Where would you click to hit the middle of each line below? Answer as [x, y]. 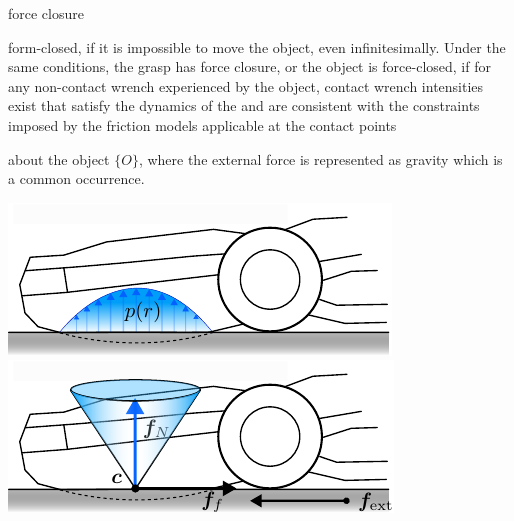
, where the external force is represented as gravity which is [320, 158]
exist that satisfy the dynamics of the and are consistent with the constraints [244, 105]
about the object [59, 158]
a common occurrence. [76, 178]
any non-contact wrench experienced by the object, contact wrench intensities [246, 85]
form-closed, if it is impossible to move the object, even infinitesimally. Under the [257, 46]
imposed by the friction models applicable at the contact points [202, 124]
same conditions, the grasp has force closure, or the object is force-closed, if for [249, 66]
